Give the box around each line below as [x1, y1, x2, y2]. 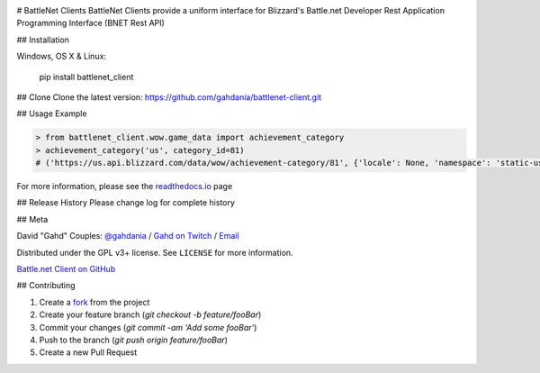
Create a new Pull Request [39, 347, 138, 358]
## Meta [16, 214, 49, 224]
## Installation [16, 34, 69, 45]
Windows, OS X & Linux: [16, 50, 107, 62]
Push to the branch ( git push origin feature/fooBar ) [39, 334, 229, 345]
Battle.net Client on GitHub [16, 264, 116, 275]
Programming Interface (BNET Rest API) [16, 18, 166, 29]
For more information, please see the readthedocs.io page [16, 181, 233, 192]
